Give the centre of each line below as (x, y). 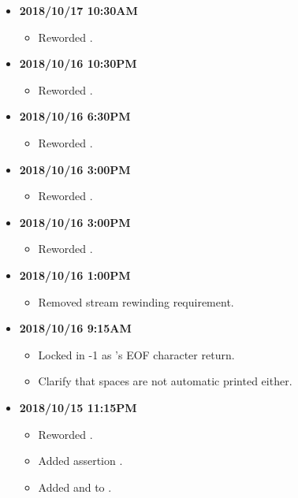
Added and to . (75, 487)
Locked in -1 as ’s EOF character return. (136, 354)
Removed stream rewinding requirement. (136, 301)
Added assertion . (80, 461)
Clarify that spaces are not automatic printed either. (165, 381)
